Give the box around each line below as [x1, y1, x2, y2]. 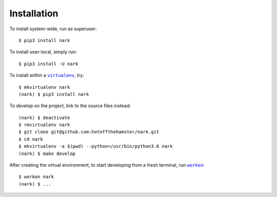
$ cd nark [18, 136, 43, 142]
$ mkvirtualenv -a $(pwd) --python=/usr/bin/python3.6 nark [18, 144, 173, 149]
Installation [9, 8, 58, 19]
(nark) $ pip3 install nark [18, 91, 89, 97]
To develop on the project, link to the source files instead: [9, 103, 131, 109]
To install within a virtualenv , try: [9, 72, 84, 78]
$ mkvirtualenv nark [18, 84, 70, 90]
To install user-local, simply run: [9, 49, 77, 55]
